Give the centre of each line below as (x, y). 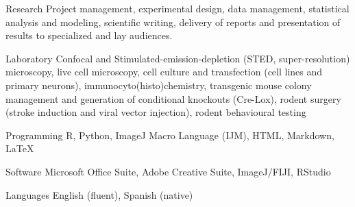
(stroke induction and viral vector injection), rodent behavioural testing (156, 112)
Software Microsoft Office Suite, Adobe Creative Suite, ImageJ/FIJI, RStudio (168, 171)
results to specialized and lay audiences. (89, 35)
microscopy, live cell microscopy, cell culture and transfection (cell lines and (164, 72)
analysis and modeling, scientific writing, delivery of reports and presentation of (173, 22)
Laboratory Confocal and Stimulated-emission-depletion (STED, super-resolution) (178, 58)
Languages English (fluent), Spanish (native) (99, 194)
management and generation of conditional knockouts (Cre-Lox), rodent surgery (173, 98)
